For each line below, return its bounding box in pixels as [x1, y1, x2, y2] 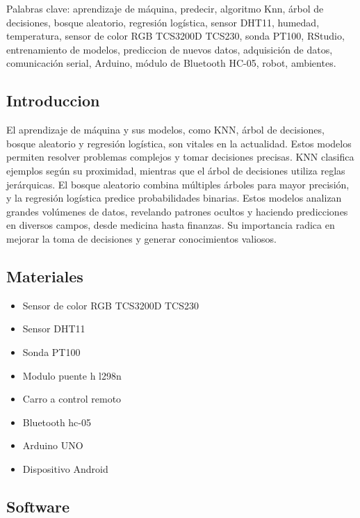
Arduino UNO [22, 438, 83, 453]
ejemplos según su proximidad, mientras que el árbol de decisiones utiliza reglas [6, 163, 345, 177]
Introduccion [6, 90, 100, 111]
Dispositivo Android [22, 461, 108, 476]
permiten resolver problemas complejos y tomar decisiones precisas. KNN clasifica [6, 149, 354, 164]
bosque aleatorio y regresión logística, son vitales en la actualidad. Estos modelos [6, 136, 352, 150]
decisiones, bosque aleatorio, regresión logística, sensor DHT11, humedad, [6, 15, 320, 29]
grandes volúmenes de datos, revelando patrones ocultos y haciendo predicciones [6, 204, 348, 218]
